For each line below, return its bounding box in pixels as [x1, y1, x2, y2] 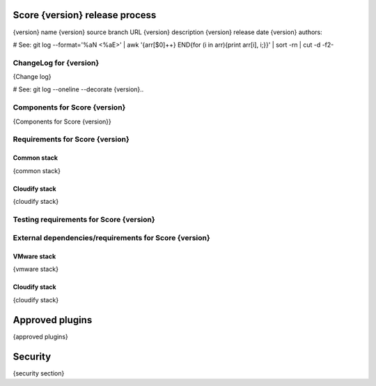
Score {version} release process [13, 9, 157, 21]
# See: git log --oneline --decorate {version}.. [13, 85, 144, 94]
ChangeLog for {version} [13, 58, 100, 68]
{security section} [13, 369, 65, 377]
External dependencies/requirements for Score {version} [13, 233, 210, 243]
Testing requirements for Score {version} [13, 214, 156, 224]
